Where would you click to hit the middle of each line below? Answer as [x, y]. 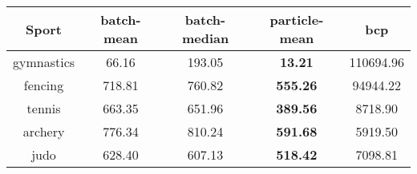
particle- [297, 20]
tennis [44, 108]
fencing [44, 85]
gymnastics [44, 62]
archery [44, 131]
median [205, 38]
